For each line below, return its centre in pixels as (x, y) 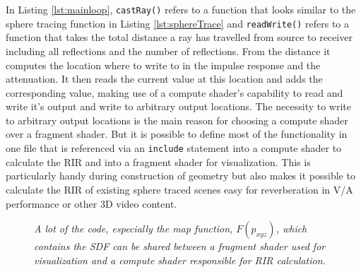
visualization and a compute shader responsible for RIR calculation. (180, 260)
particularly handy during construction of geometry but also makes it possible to (180, 176)
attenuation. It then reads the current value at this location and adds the (164, 79)
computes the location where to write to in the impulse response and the (163, 65)
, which (291, 229)
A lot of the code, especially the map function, (134, 229)
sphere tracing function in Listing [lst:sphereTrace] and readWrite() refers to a (177, 23)
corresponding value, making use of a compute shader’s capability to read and (174, 92)
